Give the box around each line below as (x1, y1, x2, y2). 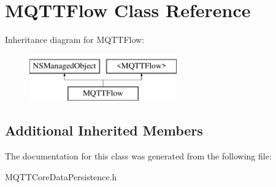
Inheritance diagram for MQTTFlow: (5, 33, 145, 46)
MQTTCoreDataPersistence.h (5, 170, 117, 183)
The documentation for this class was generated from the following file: (5, 150, 272, 162)
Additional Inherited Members (5, 121, 203, 140)
